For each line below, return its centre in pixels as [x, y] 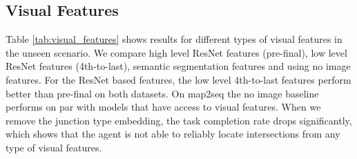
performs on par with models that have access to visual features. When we [163, 107]
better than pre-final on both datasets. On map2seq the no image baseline [162, 93]
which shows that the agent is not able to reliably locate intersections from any [173, 134]
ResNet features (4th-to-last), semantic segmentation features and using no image [178, 66]
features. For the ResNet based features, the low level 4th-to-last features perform [178, 79]
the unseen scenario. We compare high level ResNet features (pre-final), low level [176, 52]
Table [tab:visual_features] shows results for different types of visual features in [174, 39]
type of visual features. [54, 147]
